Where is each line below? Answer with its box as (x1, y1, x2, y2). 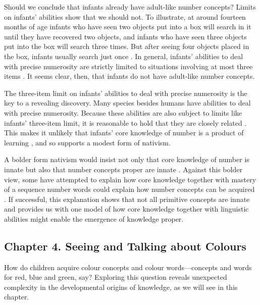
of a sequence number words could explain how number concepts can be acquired (4, 184, 255, 194)
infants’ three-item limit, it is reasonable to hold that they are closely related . (4, 117, 247, 128)
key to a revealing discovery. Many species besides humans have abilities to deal (4, 97, 251, 108)
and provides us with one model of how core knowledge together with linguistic (4, 204, 249, 214)
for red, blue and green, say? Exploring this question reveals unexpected (4, 272, 227, 282)
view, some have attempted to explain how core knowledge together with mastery (4, 174, 256, 184)
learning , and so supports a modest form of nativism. (4, 137, 171, 147)
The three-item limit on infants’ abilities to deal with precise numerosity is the (4, 87, 247, 98)
